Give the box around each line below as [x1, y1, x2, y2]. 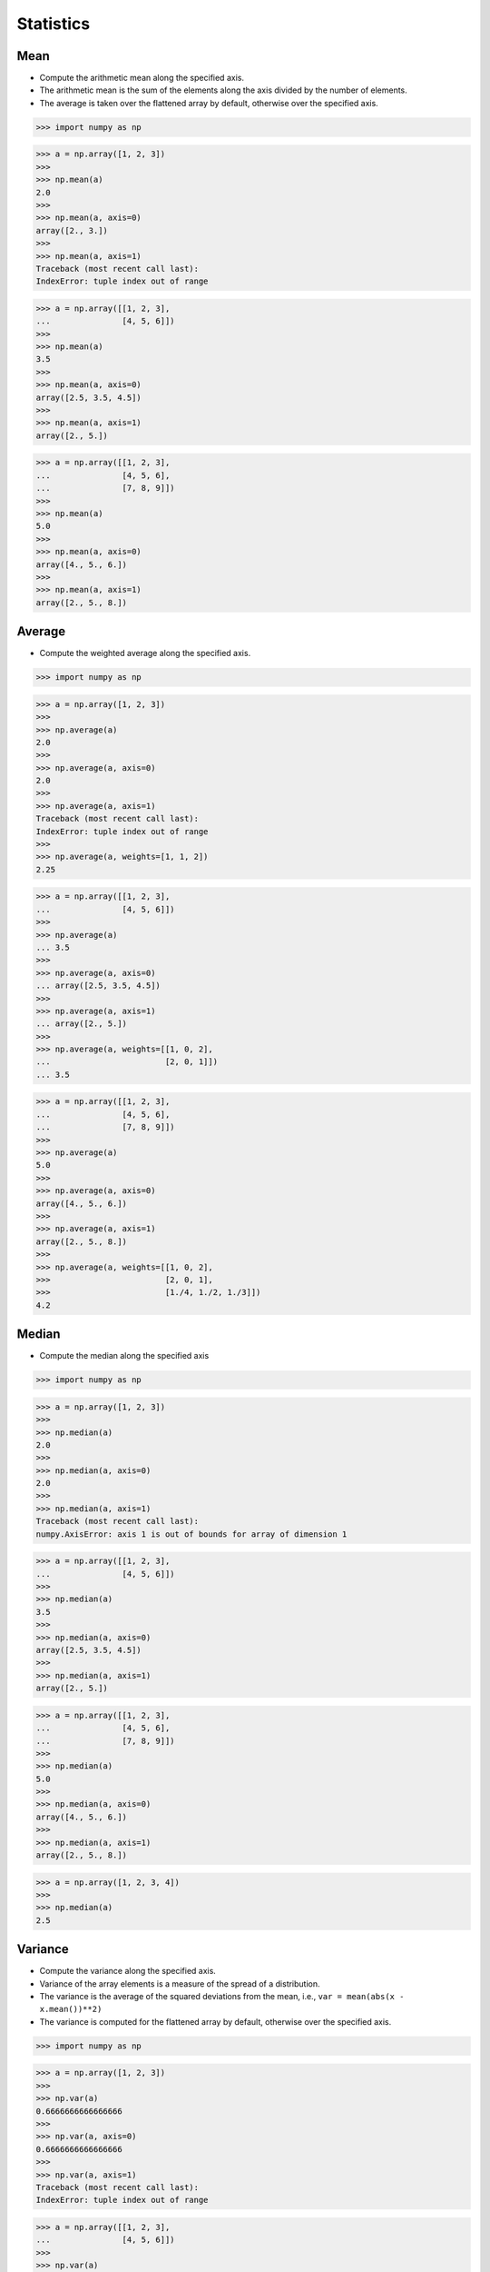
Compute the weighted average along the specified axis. [39, 648, 251, 659]
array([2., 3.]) [35, 225, 109, 235]
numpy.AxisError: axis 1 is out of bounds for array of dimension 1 [35, 1529, 348, 1540]
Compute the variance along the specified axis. [39, 1966, 217, 1977]
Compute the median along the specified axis [39, 1350, 210, 1361]
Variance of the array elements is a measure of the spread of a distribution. [39, 1978, 321, 1989]
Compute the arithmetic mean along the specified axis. [39, 73, 245, 84]
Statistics [16, 14, 91, 34]
